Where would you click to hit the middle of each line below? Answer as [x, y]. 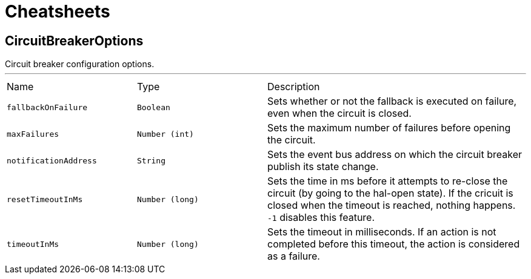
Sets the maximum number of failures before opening [389, 128]
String [151, 160]
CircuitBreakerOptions [74, 41]
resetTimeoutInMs [45, 199]
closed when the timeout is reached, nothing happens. [392, 205]
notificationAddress [52, 160]
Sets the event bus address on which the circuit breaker [395, 155]
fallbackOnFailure [47, 107]
